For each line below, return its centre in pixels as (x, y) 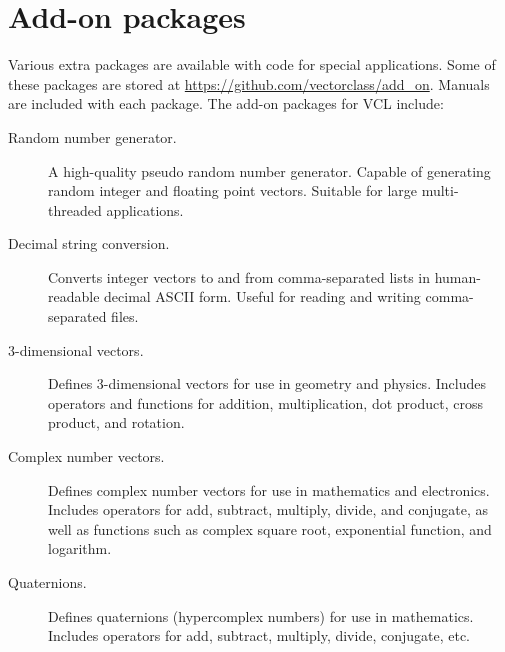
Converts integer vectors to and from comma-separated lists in (239, 276)
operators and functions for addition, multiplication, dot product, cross (265, 402)
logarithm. (80, 548)
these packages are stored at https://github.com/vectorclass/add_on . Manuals (249, 83)
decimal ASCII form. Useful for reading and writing (262, 296)
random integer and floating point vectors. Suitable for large (232, 190)
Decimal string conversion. (89, 243)
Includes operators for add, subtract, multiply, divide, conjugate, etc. (259, 635)
